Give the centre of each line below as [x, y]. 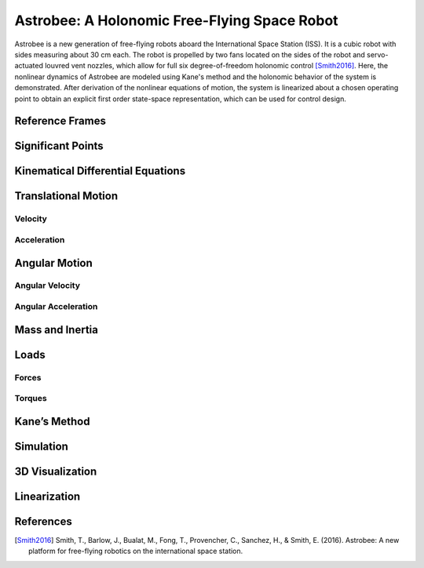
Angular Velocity [48, 286]
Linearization [48, 496]
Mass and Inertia [56, 330]
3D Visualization [56, 471]
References [43, 521]
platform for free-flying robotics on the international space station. [136, 551]
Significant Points [59, 146]
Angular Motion [54, 263]
